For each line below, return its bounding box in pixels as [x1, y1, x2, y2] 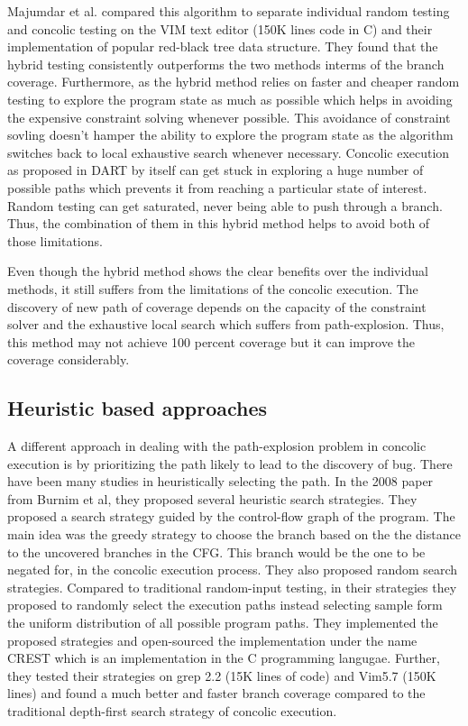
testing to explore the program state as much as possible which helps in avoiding [7, 89, 453, 108]
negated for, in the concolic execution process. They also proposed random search [7, 560, 458, 579]
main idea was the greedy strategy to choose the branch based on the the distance [7, 525, 461, 544]
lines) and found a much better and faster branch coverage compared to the [7, 684, 426, 703]
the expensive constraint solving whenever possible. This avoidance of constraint [7, 107, 451, 126]
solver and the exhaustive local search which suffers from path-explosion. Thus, [7, 315, 445, 334]
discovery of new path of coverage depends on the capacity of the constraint [7, 297, 427, 316]
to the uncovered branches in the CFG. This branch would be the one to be [7, 542, 426, 561]
